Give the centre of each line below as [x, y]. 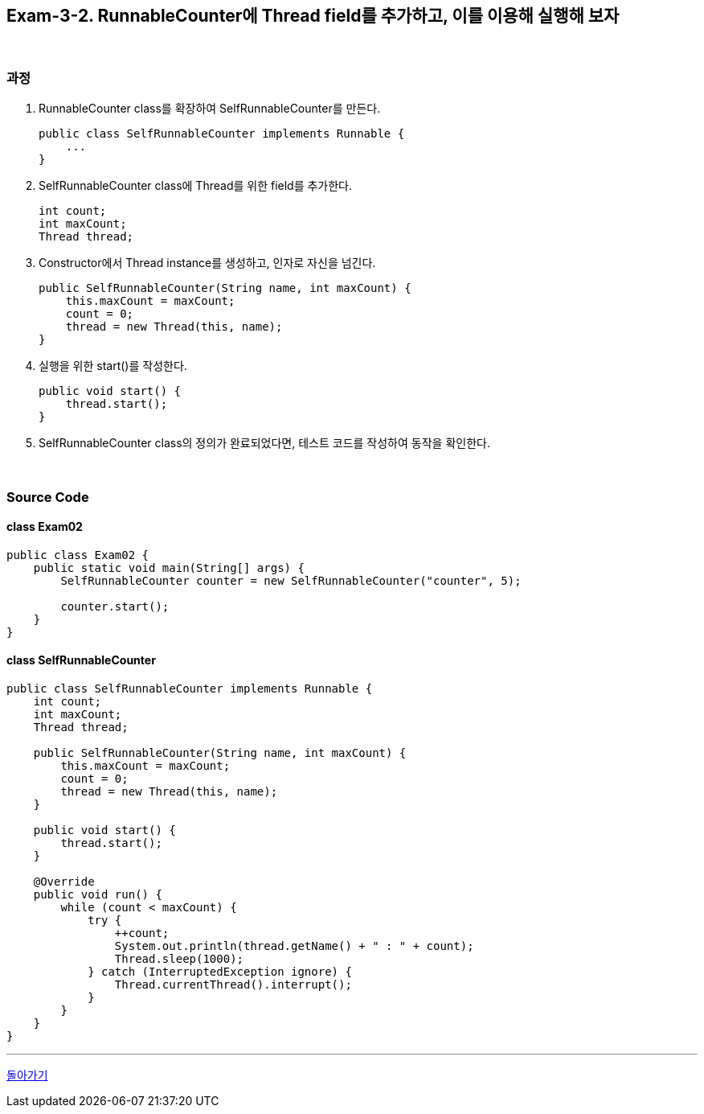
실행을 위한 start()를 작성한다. [113, 366]
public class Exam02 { [78, 555]
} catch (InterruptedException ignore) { [220, 971]
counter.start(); [115, 606]
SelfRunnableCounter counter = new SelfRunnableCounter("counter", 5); [291, 580]
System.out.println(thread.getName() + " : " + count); [294, 945]
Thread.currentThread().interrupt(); [233, 984]
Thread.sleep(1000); [179, 958]
